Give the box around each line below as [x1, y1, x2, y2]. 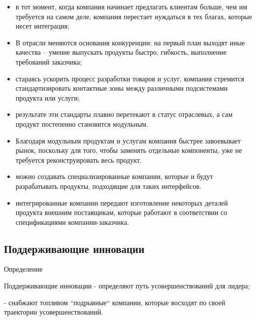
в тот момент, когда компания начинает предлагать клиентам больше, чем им [15, 1, 248, 11]
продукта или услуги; [15, 92, 80, 103]
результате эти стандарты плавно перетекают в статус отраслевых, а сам [15, 109, 233, 119]
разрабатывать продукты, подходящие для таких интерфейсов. [15, 180, 202, 191]
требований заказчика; [15, 56, 82, 67]
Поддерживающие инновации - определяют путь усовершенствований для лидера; [4, 281, 250, 291]
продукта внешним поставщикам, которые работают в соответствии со [15, 207, 227, 217]
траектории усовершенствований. [4, 307, 103, 317]
